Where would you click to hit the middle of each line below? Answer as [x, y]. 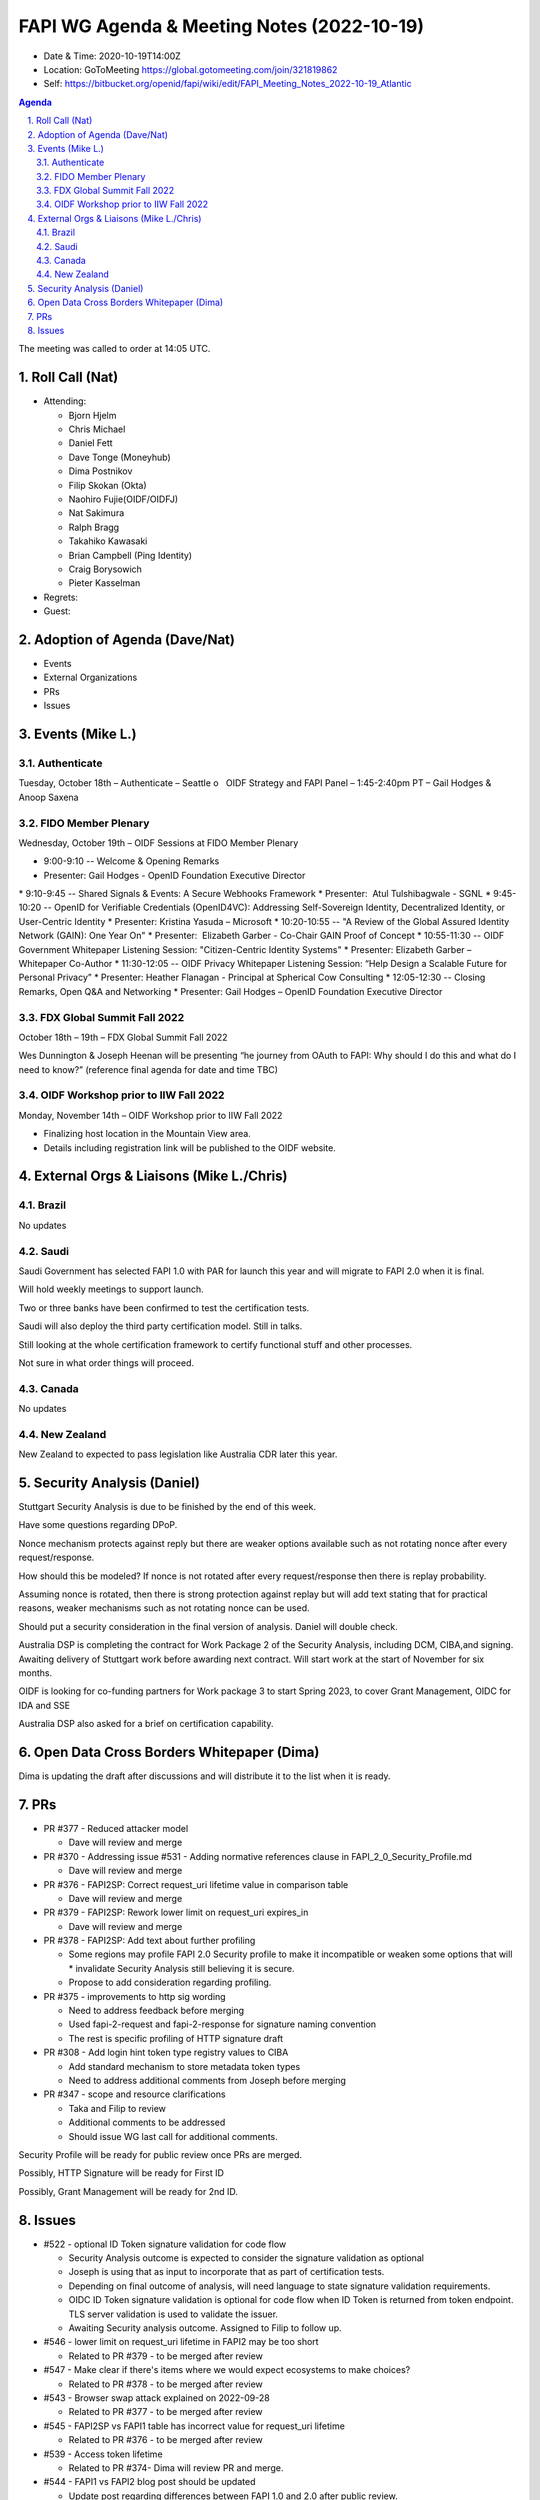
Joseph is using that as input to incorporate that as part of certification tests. [226, 2272]
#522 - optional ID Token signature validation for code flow [165, 2244]
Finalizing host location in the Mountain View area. [147, 1134]
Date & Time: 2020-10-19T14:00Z [112, 56]
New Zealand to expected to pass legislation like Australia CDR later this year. [178, 1454]
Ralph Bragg [94, 527]
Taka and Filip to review [117, 2108]
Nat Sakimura [96, 513]
